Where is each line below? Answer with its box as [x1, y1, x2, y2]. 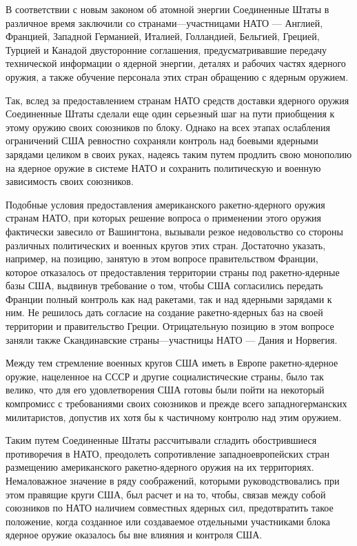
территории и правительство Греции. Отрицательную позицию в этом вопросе [6, 319, 334, 333]
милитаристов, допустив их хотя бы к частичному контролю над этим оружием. [6, 409, 342, 424]
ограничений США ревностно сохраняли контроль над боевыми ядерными [6, 133, 318, 148]
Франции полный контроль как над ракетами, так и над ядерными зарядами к [6, 291, 332, 306]
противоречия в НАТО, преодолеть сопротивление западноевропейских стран [6, 446, 329, 460]
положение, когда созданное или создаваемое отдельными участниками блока [6, 514, 330, 528]
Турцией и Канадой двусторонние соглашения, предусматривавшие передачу [6, 42, 327, 57]
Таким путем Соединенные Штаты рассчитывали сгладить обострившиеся [6, 433, 317, 447]
